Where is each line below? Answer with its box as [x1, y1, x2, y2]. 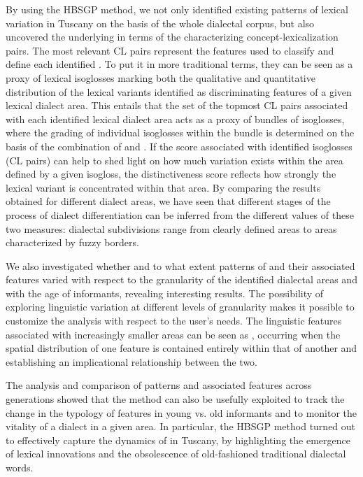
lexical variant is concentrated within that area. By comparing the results [6, 180, 321, 194]
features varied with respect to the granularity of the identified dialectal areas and [6, 272, 357, 287]
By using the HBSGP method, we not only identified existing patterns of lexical [6, 2, 348, 16]
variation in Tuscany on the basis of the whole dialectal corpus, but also [6, 15, 315, 30]
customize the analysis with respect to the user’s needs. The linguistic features [6, 313, 342, 328]
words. [6, 460, 34, 474]
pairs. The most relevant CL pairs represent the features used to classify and [6, 43, 334, 57]
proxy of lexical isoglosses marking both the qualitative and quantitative [6, 70, 315, 85]
